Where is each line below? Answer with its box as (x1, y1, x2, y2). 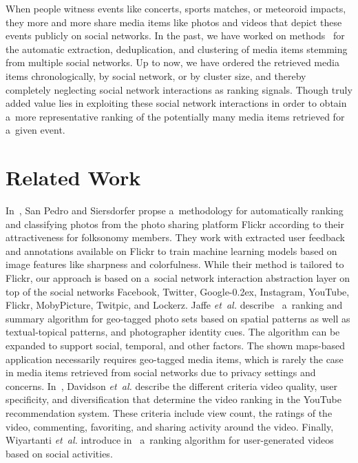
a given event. (6, 123, 65, 137)
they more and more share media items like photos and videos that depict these (6, 14, 342, 29)
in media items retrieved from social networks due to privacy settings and (6, 365, 316, 380)
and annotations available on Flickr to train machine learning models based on (6, 243, 337, 258)
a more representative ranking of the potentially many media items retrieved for (6, 109, 345, 123)
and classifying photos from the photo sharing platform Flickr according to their (6, 216, 344, 231)
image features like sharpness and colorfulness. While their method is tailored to (6, 257, 344, 271)
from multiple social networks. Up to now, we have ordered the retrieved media (6, 55, 339, 70)
